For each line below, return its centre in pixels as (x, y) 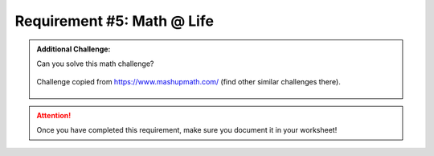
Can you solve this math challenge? (95, 64)
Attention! (54, 115)
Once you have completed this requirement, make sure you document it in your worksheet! (187, 130)
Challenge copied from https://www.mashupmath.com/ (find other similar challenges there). (188, 82)
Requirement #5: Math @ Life (115, 21)
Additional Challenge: (74, 49)
